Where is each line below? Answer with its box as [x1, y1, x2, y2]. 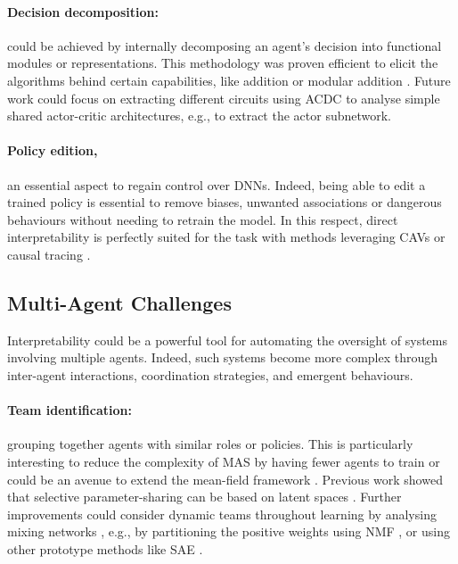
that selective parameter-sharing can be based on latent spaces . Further [7, 487, 402, 506]
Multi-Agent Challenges [7, 288, 232, 316]
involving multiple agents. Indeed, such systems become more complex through [7, 348, 438, 367]
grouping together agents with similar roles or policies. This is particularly [7, 435, 413, 453]
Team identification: [7, 401, 132, 419]
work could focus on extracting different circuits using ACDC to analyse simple [7, 88, 440, 107]
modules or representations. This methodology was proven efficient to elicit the [7, 54, 438, 72]
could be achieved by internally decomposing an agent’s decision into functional [7, 36, 442, 54]
